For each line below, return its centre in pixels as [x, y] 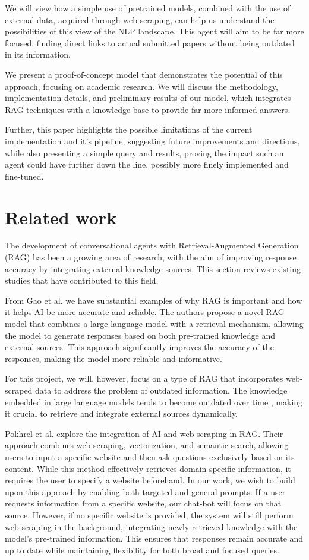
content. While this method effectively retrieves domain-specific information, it [148, 468]
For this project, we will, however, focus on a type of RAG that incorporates [144, 378]
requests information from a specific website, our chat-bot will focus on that [143, 503]
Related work [61, 217]
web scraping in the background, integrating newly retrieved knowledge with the [151, 526]
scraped [19, 390]
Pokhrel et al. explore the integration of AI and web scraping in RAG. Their [144, 433]
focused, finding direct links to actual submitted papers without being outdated [150, 43]
